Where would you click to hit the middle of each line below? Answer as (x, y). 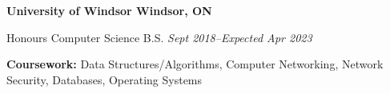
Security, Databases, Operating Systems (105, 79)
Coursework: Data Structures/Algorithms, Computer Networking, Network (195, 64)
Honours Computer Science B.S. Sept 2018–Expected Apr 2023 (159, 37)
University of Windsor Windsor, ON (109, 10)
